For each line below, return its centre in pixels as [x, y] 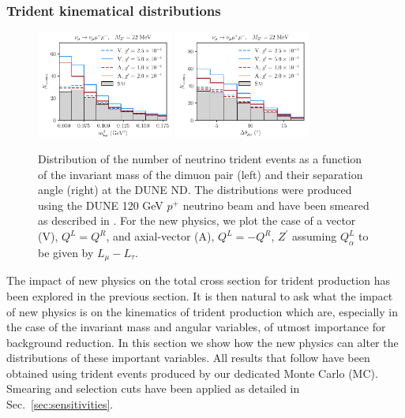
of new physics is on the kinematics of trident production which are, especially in [202, 311]
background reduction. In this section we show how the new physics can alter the [202, 342]
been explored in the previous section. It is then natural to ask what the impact [200, 295]
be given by [66, 252]
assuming [315, 236]
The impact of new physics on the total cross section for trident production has [198, 280]
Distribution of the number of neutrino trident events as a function [200, 159]
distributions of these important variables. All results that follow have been [188, 358]
